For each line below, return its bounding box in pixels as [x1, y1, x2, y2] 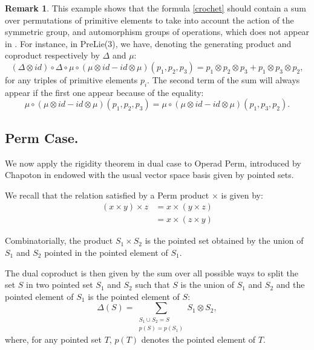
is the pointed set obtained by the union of [145, 234, 304, 247]
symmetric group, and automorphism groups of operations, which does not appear [5, 25, 310, 38]
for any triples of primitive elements [5, 73, 138, 86]
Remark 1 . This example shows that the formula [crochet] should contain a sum [5, 2, 306, 14]
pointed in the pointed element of [44, 246, 168, 258]
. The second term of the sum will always [147, 73, 300, 86]
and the [276, 278, 305, 291]
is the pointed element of [88, 290, 180, 302]
